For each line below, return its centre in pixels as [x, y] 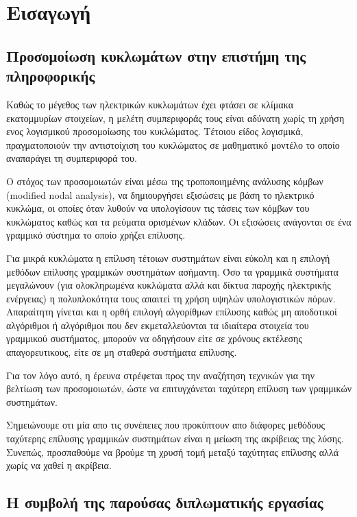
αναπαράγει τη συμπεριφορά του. [72, 158]
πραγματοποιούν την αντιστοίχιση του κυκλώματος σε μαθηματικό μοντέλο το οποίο [173, 144]
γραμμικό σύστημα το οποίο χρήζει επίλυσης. [96, 235]
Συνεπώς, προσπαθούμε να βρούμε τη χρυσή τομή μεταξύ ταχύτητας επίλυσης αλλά [173, 452]
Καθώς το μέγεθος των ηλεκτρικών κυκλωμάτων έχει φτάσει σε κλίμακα [150, 104]
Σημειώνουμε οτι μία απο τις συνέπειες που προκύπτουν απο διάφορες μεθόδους [165, 425]
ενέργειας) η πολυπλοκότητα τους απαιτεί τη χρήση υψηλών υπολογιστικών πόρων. [171, 298]
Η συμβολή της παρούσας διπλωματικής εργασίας [165, 502]
